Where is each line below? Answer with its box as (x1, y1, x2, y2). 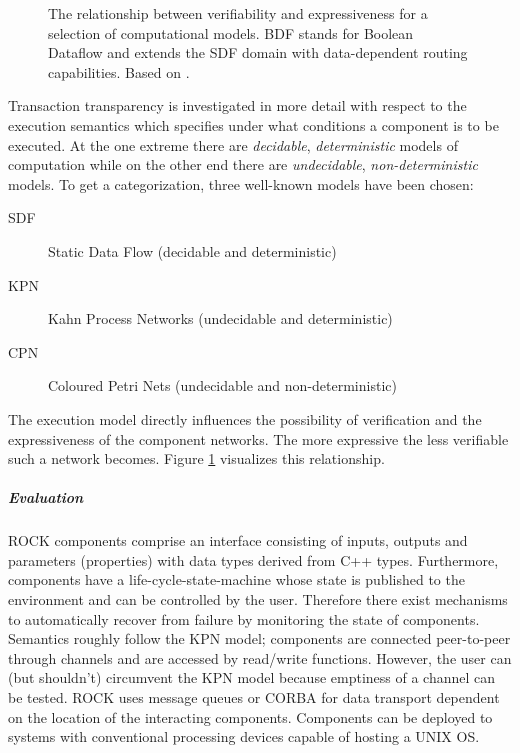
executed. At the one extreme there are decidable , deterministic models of (8, 134, 458, 155)
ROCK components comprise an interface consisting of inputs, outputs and (8, 530, 468, 551)
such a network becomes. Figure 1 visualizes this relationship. (8, 448, 385, 469)
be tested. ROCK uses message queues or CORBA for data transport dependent (8, 687, 500, 707)
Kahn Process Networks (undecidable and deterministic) (48, 308, 393, 329)
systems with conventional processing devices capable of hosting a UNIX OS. (8, 726, 480, 747)
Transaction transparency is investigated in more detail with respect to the (8, 95, 467, 116)
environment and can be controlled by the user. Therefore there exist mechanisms (8, 589, 508, 610)
